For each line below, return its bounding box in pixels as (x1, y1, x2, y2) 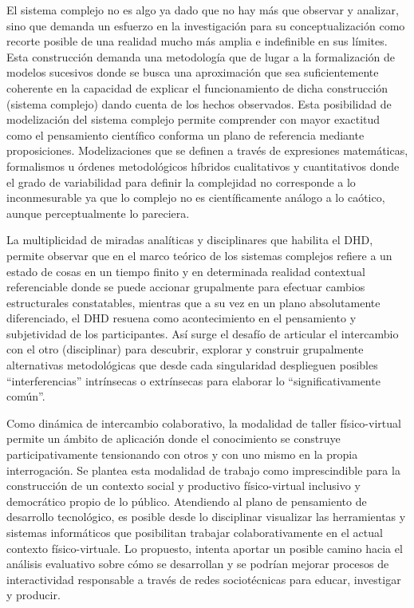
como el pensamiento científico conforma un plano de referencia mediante (6, 126, 365, 143)
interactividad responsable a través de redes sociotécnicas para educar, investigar (6, 570, 401, 587)
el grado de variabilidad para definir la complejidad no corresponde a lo (6, 173, 356, 190)
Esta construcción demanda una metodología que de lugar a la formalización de (6, 48, 395, 65)
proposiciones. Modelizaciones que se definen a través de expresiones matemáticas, (6, 142, 408, 159)
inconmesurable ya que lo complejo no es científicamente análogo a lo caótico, (6, 189, 385, 206)
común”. (6, 388, 45, 405)
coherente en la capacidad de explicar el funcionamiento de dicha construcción (6, 79, 388, 96)
